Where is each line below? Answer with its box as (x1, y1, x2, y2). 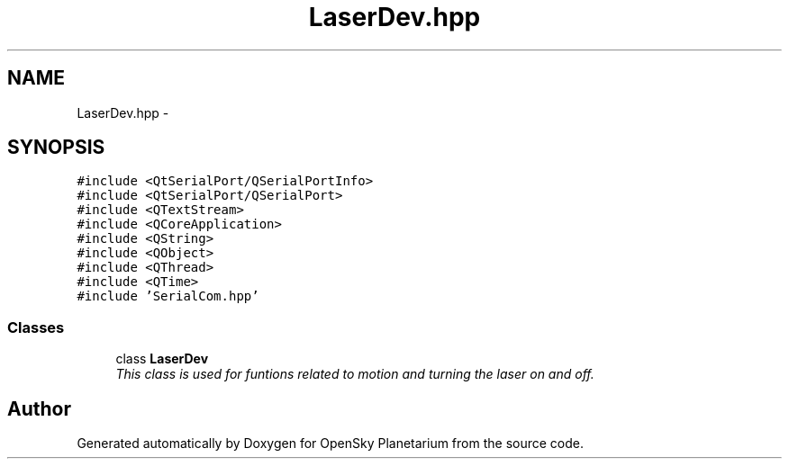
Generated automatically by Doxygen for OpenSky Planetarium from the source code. (77, 435, 584, 452)
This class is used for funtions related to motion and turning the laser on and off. (115, 366, 594, 382)
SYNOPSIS (7, 136, 105, 159)
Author (7, 397, 71, 420)
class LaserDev (115, 351, 209, 367)
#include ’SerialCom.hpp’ (77, 289, 259, 304)
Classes (7, 318, 65, 336)
